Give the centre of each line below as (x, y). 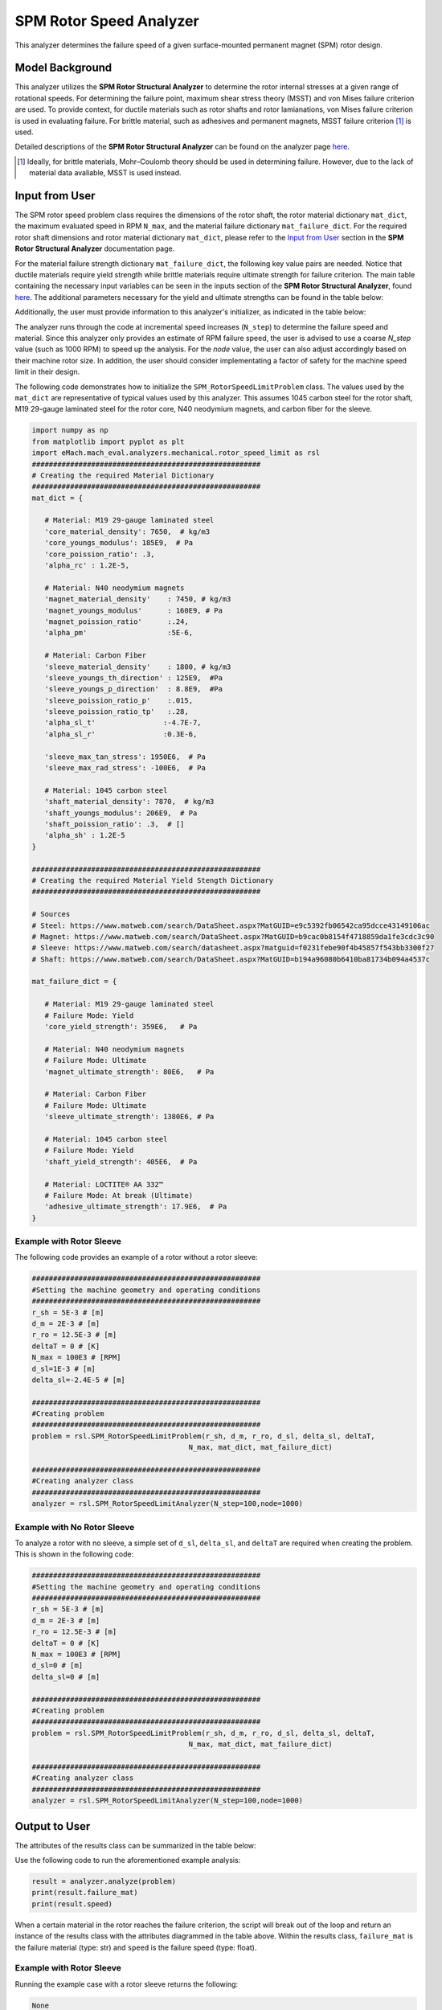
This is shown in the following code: (74, 1554)
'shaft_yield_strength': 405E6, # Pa (121, 1161)
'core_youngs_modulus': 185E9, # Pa (119, 543)
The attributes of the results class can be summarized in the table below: (135, 1845)
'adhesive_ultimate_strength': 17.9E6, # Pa (136, 1207)
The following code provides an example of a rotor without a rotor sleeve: (136, 1257)
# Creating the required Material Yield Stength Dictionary (153, 880)
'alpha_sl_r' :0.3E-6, (121, 734)
